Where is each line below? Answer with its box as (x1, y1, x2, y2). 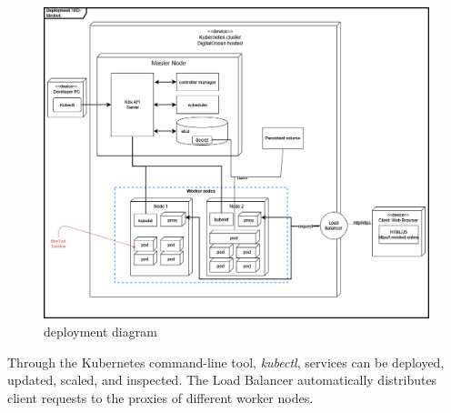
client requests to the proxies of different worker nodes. (7, 388, 314, 407)
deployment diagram (44, 322, 157, 341)
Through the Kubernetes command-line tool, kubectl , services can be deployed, (7, 352, 445, 371)
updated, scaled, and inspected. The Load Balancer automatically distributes (7, 370, 437, 389)
